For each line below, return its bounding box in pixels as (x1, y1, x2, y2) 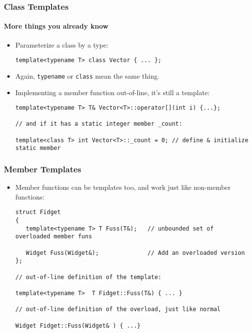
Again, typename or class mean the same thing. (15, 70, 160, 81)
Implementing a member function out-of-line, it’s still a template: (15, 87, 210, 97)
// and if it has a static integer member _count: (15, 120, 183, 128)
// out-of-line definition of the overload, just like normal (15, 306, 221, 313)
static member (15, 145, 61, 152)
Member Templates (4, 163, 82, 175)
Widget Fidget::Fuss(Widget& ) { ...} (15, 322, 141, 329)
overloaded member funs (15, 233, 92, 240)
